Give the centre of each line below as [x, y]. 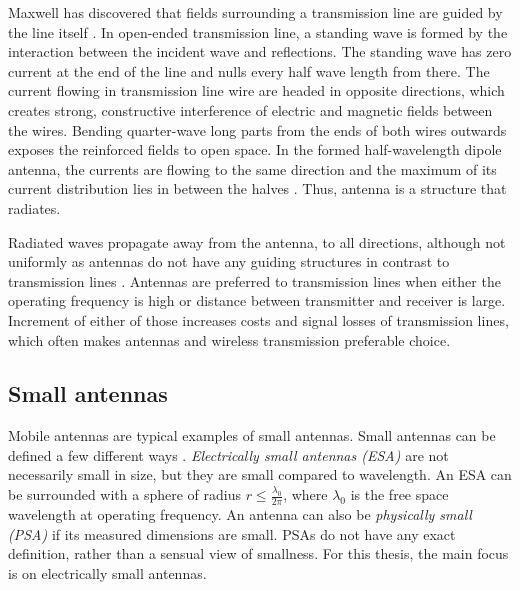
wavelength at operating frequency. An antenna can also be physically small [240, 513]
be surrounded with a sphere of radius [124, 494]
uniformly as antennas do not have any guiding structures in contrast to [229, 261]
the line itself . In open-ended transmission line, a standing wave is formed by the [258, 31]
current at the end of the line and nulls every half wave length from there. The [249, 70]
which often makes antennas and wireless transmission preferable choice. [229, 339]
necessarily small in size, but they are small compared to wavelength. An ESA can [260, 474]
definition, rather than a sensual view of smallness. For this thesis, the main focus [258, 553]
